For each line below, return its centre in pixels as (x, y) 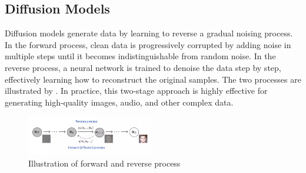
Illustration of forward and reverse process (104, 163)
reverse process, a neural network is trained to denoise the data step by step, (143, 67)
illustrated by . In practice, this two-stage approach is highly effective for (136, 91)
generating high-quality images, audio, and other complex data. (119, 102)
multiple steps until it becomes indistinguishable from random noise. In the (140, 56)
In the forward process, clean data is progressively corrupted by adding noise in (148, 44)
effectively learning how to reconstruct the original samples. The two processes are (153, 79)
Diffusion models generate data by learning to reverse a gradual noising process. (149, 33)
